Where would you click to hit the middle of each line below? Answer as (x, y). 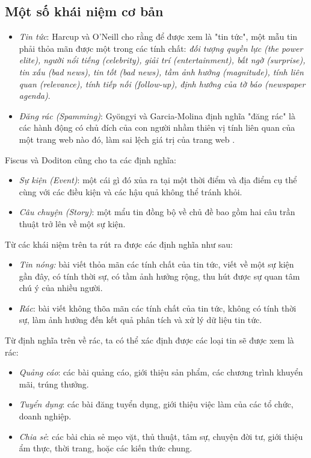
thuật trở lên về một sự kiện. (72, 223)
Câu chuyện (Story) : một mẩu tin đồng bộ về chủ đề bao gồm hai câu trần (157, 212)
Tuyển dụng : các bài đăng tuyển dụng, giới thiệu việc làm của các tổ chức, (156, 404)
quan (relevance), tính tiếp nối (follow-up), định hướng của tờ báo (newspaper (162, 83)
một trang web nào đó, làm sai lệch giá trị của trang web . (127, 139)
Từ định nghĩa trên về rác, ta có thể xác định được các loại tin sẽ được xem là (149, 340)
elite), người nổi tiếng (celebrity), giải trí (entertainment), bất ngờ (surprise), (162, 60)
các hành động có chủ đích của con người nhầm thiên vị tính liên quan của (157, 127)
